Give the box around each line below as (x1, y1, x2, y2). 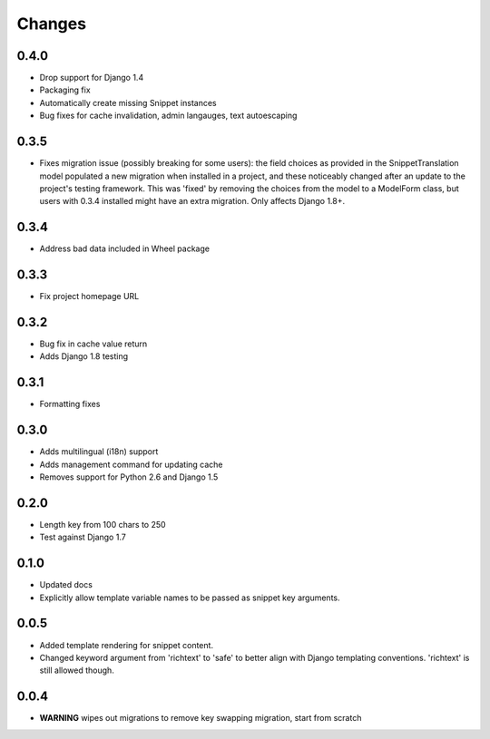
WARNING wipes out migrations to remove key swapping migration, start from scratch (39, 713, 362, 724)
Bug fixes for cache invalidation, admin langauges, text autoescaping (39, 110, 298, 122)
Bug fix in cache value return (39, 338, 148, 349)
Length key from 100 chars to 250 (39, 519, 167, 530)
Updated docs (39, 579, 93, 590)
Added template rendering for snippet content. (39, 639, 213, 650)
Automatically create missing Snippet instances (39, 97, 217, 108)
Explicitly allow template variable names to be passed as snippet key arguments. (39, 592, 340, 603)
